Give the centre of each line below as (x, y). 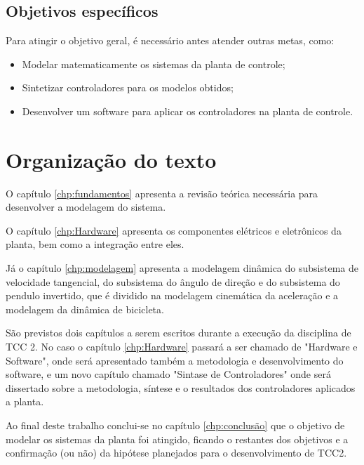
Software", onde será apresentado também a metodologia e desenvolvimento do (175, 360)
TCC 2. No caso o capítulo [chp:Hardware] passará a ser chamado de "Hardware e (182, 347)
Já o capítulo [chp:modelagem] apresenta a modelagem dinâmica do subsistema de (182, 268)
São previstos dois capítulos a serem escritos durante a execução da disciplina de (178, 333)
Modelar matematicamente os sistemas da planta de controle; (154, 64)
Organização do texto (111, 159)
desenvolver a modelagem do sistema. (86, 207)
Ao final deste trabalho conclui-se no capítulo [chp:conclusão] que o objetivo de (175, 425)
